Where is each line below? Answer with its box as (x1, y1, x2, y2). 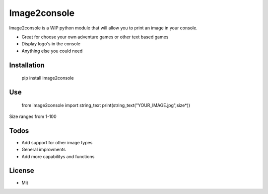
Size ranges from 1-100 (9, 113, 57, 119)
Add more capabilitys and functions (21, 153, 95, 159)
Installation (9, 61, 45, 69)
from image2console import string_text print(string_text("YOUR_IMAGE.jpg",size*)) (21, 102, 191, 108)
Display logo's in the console (21, 41, 80, 47)
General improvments (21, 147, 66, 153)
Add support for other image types (21, 139, 93, 145)
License (9, 167, 34, 175)
